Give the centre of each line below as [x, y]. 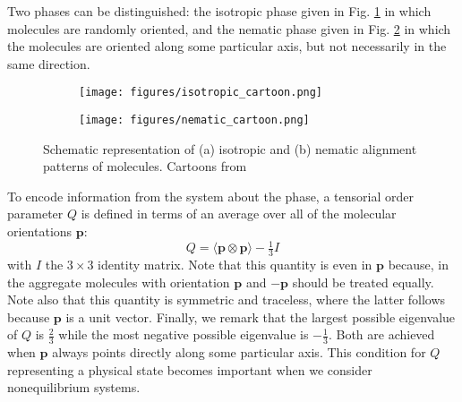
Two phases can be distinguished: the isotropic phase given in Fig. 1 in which [219, 11]
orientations [40, 231]
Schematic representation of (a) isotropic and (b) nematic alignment [230, 148]
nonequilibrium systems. [74, 387]
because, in [418, 264]
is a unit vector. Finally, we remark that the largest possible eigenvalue [261, 316]
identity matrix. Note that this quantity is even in [235, 264]
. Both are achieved [381, 334]
